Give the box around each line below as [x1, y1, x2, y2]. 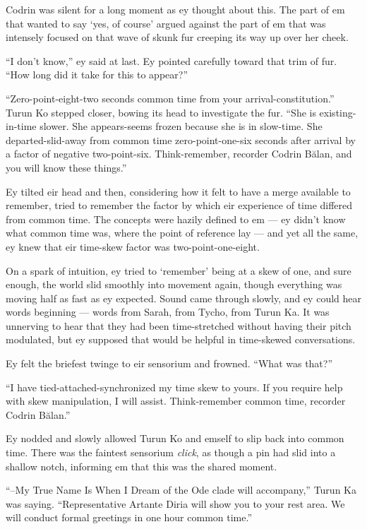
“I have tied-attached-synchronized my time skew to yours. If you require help [6, 379, 343, 394]
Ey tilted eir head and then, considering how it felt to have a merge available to [6, 184, 351, 198]
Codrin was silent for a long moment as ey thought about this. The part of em [6, 2, 345, 16]
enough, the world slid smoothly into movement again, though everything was [6, 277, 342, 292]
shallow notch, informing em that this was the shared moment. [6, 458, 277, 473]
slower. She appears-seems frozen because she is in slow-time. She [40, 119, 323, 133]
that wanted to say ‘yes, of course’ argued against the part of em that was [6, 16, 326, 30]
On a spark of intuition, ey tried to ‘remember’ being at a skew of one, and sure [6, 263, 351, 278]
